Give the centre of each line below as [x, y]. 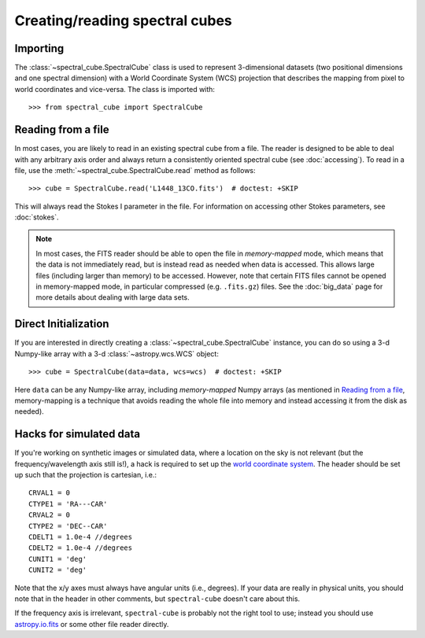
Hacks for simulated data [78, 434]
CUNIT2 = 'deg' [58, 570]
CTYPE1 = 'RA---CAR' [68, 504]
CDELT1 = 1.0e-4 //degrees [81, 537]
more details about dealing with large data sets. [113, 297]
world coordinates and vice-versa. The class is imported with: [115, 89]
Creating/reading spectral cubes [123, 20]
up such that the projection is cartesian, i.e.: [86, 474]
